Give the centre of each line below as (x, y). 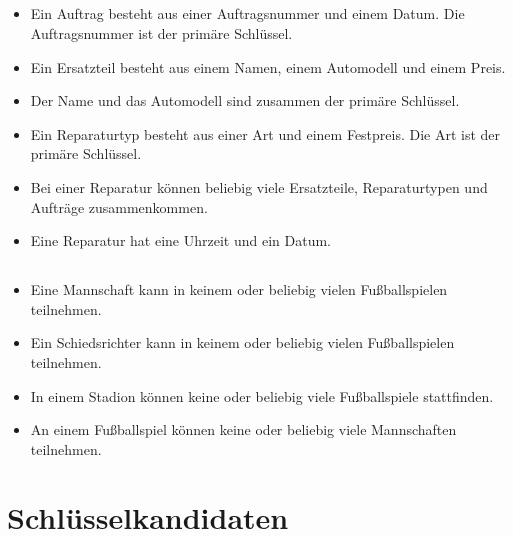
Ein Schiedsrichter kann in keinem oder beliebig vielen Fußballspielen (242, 342)
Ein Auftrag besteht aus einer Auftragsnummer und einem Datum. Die (247, 13)
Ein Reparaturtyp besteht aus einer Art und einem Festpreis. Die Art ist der (265, 133)
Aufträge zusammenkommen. (119, 206)
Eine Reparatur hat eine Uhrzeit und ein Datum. (180, 240)
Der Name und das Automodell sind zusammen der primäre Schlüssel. (245, 100)
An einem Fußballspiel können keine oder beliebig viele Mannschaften (243, 429)
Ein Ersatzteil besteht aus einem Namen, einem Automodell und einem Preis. (268, 66)
